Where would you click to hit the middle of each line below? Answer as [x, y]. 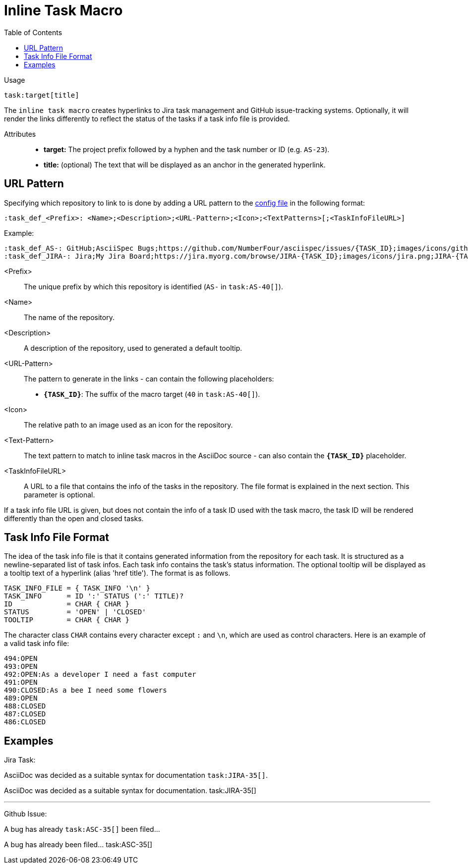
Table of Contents [33, 32]
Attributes [20, 134]
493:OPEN [21, 667]
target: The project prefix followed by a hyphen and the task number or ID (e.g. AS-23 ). [187, 149]
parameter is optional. [59, 494]
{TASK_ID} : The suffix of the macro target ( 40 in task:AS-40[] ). [152, 394]
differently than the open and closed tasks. [74, 518]
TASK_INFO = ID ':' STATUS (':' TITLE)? [94, 596]
